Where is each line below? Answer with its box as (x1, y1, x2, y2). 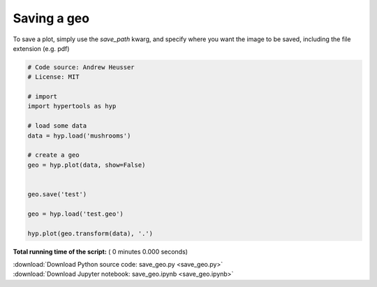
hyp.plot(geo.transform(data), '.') (27, 229, 154, 237)
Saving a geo (13, 10, 90, 26)
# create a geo (27, 151, 80, 159)
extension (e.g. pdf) (13, 44, 70, 52)
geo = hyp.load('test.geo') (27, 209, 124, 218)
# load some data (27, 122, 87, 130)
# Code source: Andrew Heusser (27, 63, 135, 71)
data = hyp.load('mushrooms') (27, 131, 131, 140)
